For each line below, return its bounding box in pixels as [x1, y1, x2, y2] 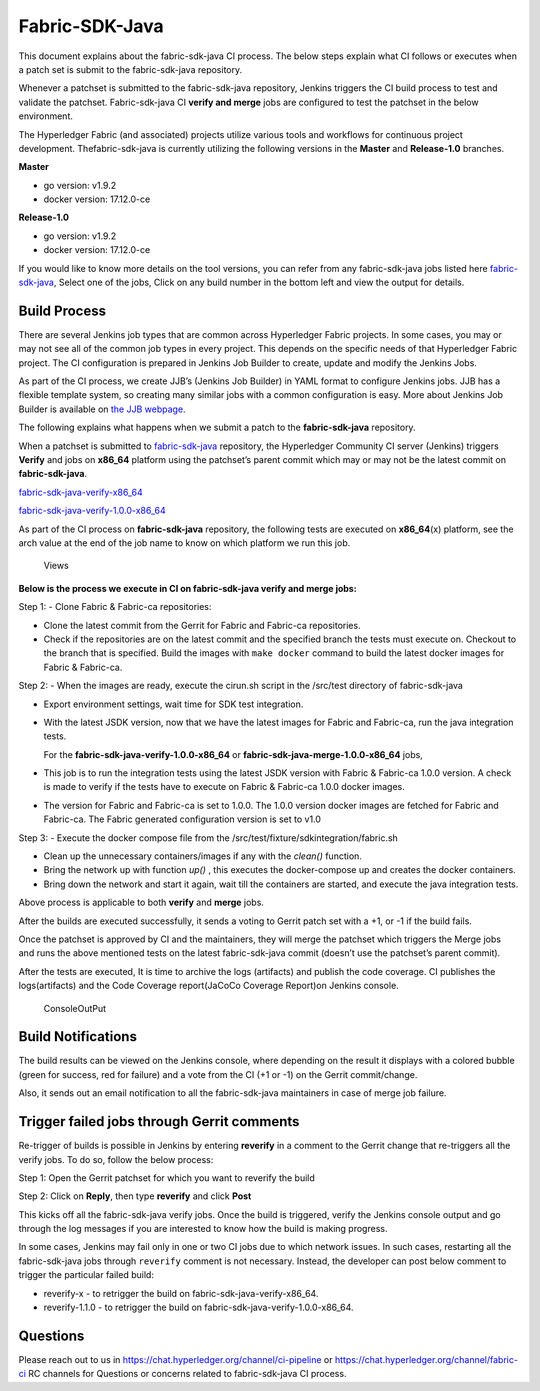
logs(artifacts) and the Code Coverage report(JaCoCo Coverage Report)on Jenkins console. [18, 980, 399, 992]
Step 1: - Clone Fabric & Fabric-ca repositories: [18, 601, 212, 613]
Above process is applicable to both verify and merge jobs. [18, 896, 265, 909]
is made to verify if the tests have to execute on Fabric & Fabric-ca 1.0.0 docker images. [43, 781, 405, 793]
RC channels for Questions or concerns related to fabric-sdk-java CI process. [28, 1368, 347, 1380]
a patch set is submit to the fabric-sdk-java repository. [18, 63, 243, 75]
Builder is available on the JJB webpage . [18, 403, 186, 415]
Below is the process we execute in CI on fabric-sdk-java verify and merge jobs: [18, 582, 357, 594]
